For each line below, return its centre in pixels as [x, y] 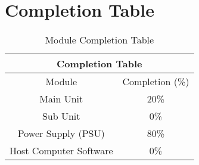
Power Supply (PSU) [61, 133]
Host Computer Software [61, 151]
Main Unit [61, 99]
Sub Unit [61, 116]
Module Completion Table [99, 40]
